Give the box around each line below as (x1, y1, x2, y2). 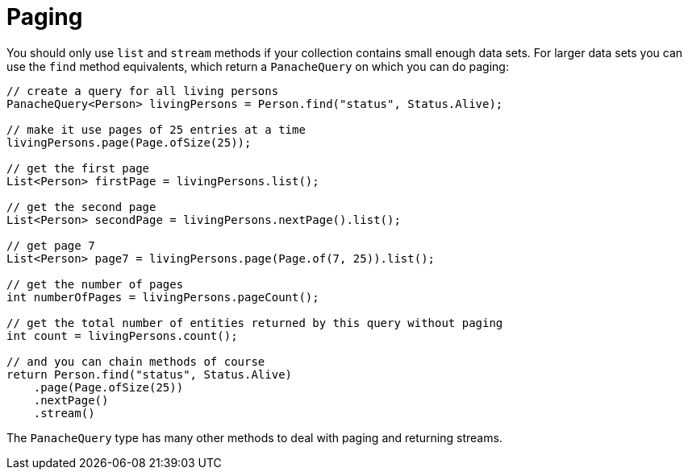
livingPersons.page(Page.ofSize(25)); (6, 135, 252, 149)
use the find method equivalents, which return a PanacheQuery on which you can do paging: (6, 59, 509, 73)
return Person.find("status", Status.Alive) (6, 367, 293, 381)
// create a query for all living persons (6, 84, 279, 97)
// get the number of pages (6, 277, 184, 291)
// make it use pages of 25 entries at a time (6, 122, 306, 136)
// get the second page (6, 200, 156, 213)
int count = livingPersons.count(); (6, 329, 238, 342)
